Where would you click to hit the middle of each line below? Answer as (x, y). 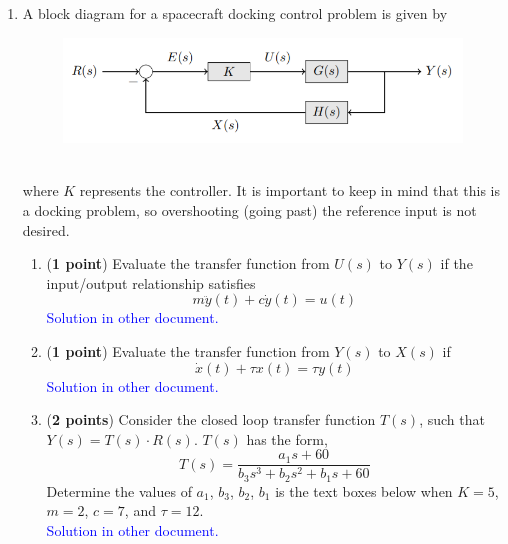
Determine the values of (119, 490)
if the (456, 263)
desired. (46, 229)
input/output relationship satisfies (151, 282)
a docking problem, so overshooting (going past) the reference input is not (249, 209)
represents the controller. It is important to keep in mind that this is (290, 190)
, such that (452, 419)
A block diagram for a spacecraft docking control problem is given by (235, 13)
